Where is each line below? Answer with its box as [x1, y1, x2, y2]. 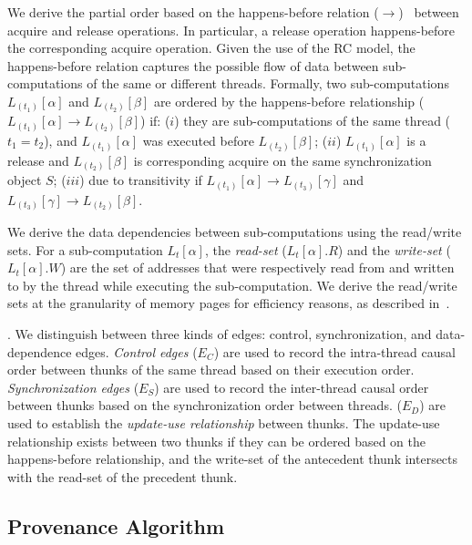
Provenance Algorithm [7, 511, 225, 540]
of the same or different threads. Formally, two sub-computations [87, 74, 449, 93]
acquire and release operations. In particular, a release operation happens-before [7, 20, 456, 39]
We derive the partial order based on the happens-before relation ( [7, 3, 379, 21]
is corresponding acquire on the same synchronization [133, 150, 432, 170]
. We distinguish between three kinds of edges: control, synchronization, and [7, 324, 432, 344]
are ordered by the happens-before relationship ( [153, 91, 425, 110]
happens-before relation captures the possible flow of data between [7, 56, 379, 75]
